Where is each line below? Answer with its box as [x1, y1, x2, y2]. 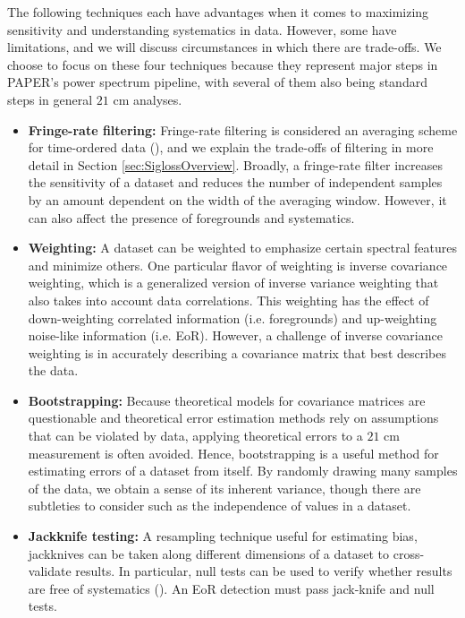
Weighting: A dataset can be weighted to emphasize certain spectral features [28, 238, 457, 257]
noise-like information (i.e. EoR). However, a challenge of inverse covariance [28, 326, 443, 345]
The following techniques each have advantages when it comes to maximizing [7, 3, 429, 21]
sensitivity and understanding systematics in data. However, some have [7, 20, 397, 39]
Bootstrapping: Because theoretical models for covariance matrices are [28, 391, 426, 409]
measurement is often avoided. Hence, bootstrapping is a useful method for [28, 443, 439, 462]
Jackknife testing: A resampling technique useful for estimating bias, [28, 527, 418, 545]
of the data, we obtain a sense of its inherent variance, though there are [28, 478, 421, 497]
